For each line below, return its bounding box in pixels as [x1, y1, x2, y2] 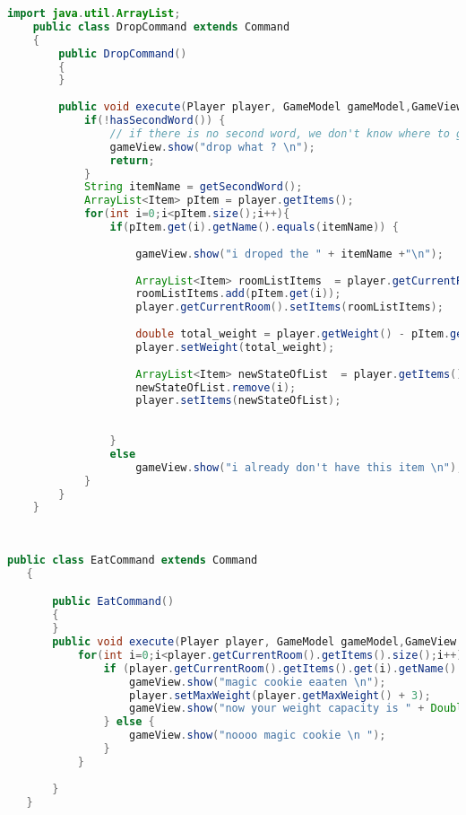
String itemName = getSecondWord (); [83, 180, 303, 194]
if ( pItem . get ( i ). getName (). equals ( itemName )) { [109, 221, 399, 233]
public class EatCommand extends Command [7, 554, 258, 566]
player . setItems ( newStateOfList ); [135, 394, 341, 407]
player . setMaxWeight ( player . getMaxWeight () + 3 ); [129, 688, 431, 702]
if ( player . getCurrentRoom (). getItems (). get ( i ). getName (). [103, 662, 463, 675]
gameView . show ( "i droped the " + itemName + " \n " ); [135, 247, 444, 260]
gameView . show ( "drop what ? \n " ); [109, 140, 315, 153]
